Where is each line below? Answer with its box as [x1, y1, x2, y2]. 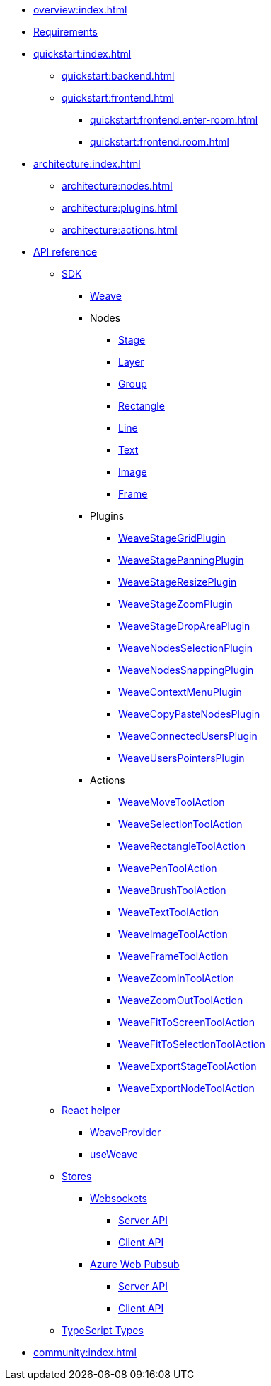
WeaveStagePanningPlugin [118, 554, 244, 566]
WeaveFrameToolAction [118, 950, 229, 962]
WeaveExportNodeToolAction [118, 1082, 255, 1094]
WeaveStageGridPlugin [118, 532, 226, 544]
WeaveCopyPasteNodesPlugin [118, 708, 260, 720]
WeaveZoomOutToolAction [118, 994, 243, 1006]
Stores [62, 1170, 92, 1182]
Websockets [90, 1192, 147, 1204]
